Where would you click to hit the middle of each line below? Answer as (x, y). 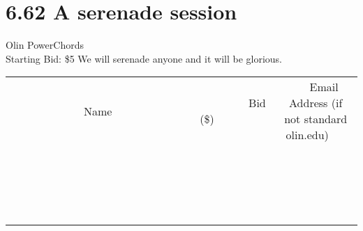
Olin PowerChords (45, 45)
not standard (316, 119)
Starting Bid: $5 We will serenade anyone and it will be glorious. (144, 58)
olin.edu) (307, 135)
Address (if (316, 103)
